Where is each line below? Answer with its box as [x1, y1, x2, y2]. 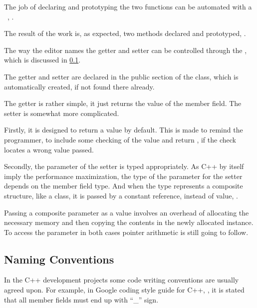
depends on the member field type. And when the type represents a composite [4, 180, 243, 191]
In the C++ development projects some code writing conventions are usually [4, 274, 239, 285]
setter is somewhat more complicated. [4, 107, 119, 118]
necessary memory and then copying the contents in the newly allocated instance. [4, 217, 254, 227]
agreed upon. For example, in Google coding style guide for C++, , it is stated [4, 284, 245, 295]
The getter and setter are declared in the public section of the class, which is [4, 71, 239, 81]
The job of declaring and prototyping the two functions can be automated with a [4, 1, 252, 11]
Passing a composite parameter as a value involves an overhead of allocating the [4, 207, 249, 217]
